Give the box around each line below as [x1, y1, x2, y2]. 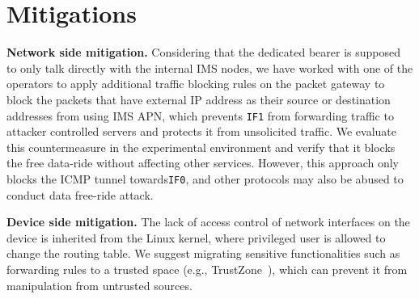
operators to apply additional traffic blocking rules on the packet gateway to [6, 75, 385, 92]
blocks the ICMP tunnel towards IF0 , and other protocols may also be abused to [6, 170, 404, 187]
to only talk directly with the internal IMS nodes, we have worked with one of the [6, 59, 413, 76]
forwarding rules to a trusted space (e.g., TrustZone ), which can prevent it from [6, 260, 408, 277]
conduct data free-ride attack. [6, 186, 154, 203]
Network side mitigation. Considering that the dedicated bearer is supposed [6, 44, 401, 61]
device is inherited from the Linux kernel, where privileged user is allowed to [6, 229, 386, 246]
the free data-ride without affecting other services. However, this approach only [6, 154, 400, 171]
